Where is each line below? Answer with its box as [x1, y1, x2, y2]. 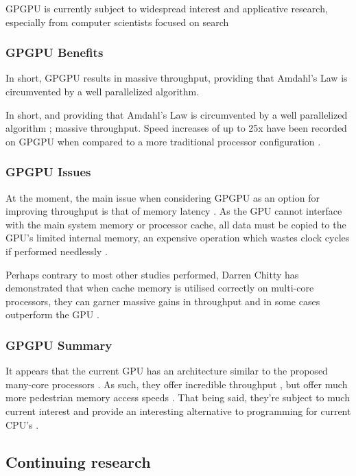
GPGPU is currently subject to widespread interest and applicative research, [5, 1, 328, 15]
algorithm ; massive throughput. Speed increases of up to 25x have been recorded [5, 121, 347, 135]
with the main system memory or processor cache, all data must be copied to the [5, 217, 346, 231]
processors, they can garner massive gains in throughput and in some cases [5, 294, 320, 308]
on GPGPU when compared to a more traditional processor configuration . [5, 134, 321, 148]
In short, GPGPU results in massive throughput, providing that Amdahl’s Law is [5, 71, 348, 85]
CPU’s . [5, 417, 39, 431]
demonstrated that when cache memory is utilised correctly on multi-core [5, 281, 314, 295]
